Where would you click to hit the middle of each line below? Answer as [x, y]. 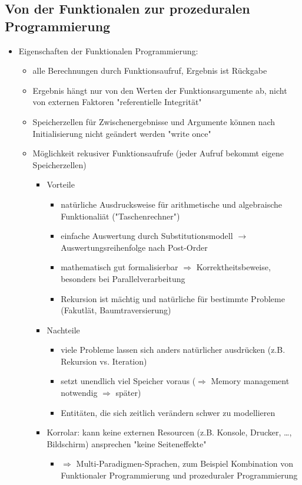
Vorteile [61, 184]
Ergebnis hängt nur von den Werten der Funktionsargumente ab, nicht [160, 90]
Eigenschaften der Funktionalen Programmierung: [108, 50]
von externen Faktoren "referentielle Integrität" [117, 102]
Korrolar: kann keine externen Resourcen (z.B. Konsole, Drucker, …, [169, 432]
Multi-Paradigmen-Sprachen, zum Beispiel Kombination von [185, 463]
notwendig [79, 393]
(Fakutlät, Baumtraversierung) [116, 310]
